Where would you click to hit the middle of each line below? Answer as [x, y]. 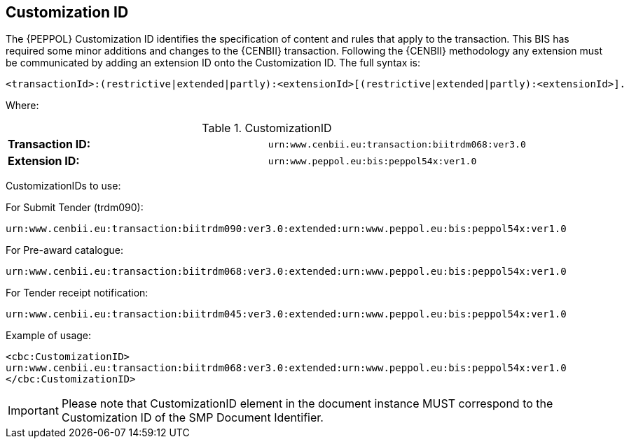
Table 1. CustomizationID [267, 128]
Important [33, 411]
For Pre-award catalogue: [64, 250]
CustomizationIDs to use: [63, 186]
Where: [22, 106]
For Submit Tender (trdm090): [75, 208]
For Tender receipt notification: [77, 293]
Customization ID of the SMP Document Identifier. [192, 418]
